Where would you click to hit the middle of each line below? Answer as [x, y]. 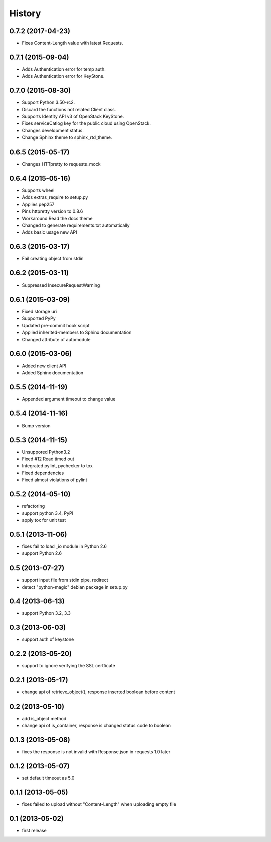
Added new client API [44, 366]
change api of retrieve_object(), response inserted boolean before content [98, 692]
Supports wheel [38, 190]
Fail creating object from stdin [53, 259]
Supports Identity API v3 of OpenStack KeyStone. [73, 117]
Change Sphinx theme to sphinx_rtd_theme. [67, 137]
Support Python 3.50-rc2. [48, 102]
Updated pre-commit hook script [56, 325]
